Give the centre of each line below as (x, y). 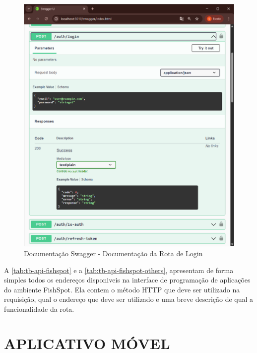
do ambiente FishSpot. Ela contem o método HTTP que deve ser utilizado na (122, 289)
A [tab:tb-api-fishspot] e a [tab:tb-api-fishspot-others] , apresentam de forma (119, 270)
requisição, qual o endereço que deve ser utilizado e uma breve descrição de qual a (129, 299)
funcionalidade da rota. (39, 309)
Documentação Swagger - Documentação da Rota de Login (113, 253)
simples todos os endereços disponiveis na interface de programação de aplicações (127, 280)
